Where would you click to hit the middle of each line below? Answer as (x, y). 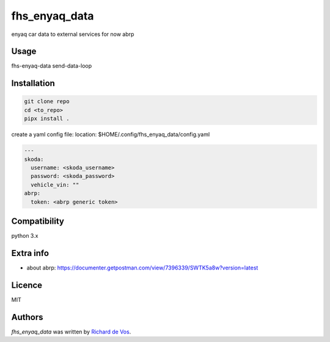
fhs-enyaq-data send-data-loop (52, 66)
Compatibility (38, 221)
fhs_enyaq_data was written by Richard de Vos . (71, 332)
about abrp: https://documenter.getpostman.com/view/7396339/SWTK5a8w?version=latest (142, 268)
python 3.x (25, 236)
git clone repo (47, 102)
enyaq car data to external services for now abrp (73, 34)
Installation (33, 83)
